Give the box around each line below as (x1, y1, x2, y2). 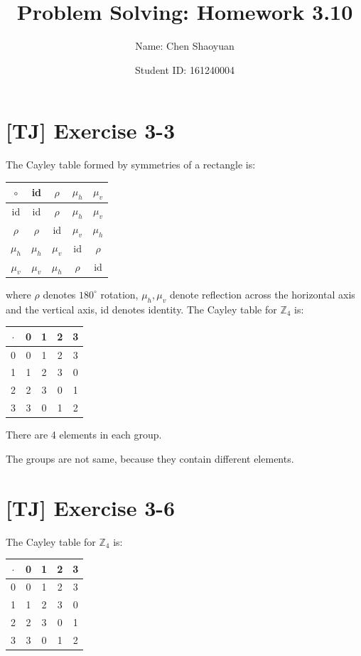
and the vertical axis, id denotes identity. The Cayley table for (6, 301, 277, 316)
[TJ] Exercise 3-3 (6, 116, 176, 145)
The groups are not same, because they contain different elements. (6, 451, 294, 466)
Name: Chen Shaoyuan (135, 38, 235, 53)
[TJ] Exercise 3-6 (6, 493, 176, 522)
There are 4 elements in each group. (6, 427, 162, 442)
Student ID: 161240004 (135, 62, 235, 77)
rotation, (100, 286, 139, 301)
